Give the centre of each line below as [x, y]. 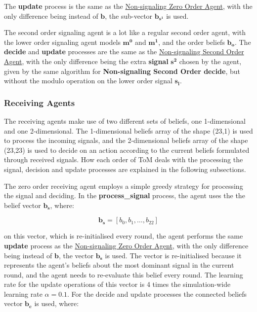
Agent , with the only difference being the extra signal [86, 61]
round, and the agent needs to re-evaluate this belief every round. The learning [124, 274]
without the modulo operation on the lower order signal [88, 81]
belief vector [22, 205]
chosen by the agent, [210, 61]
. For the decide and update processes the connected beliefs [157, 294]
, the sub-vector [129, 16]
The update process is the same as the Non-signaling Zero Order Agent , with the [128, 6]
